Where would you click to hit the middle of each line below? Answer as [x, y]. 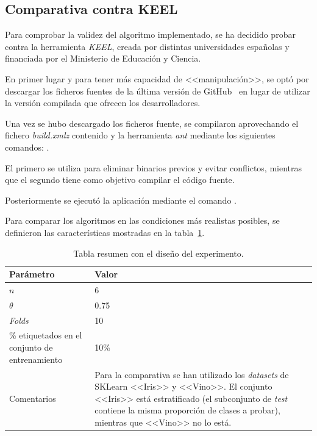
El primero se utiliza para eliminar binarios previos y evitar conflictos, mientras [154, 167]
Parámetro [32, 274]
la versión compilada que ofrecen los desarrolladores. [103, 103]
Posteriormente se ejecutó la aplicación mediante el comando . [121, 200]
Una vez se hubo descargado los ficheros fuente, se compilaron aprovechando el [152, 123]
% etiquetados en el [46, 335]
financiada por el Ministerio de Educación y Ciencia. [103, 58]
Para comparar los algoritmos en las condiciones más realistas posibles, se [142, 220]
